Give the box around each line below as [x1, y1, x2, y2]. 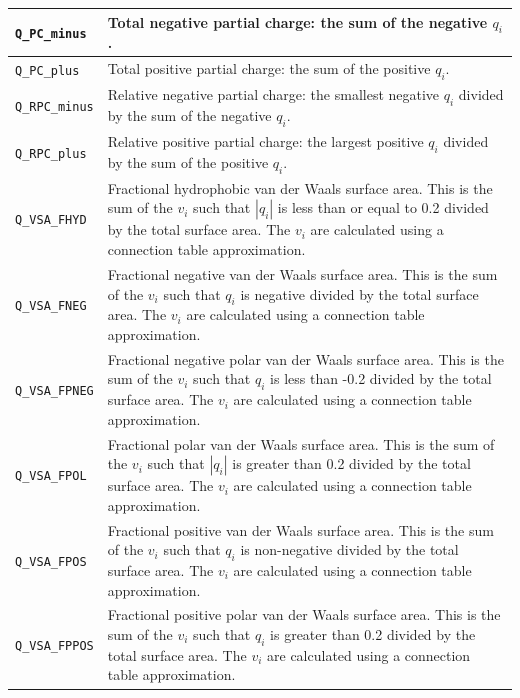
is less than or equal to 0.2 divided [277, 197, 489, 218]
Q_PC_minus [15, 26, 87, 41]
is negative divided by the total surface [240, 283, 479, 304]
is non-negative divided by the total [240, 539, 459, 560]
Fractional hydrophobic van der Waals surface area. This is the [107, 177, 493, 198]
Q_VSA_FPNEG [15, 383, 94, 398]
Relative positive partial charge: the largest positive [107, 131, 424, 152]
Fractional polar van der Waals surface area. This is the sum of [107, 433, 495, 454]
